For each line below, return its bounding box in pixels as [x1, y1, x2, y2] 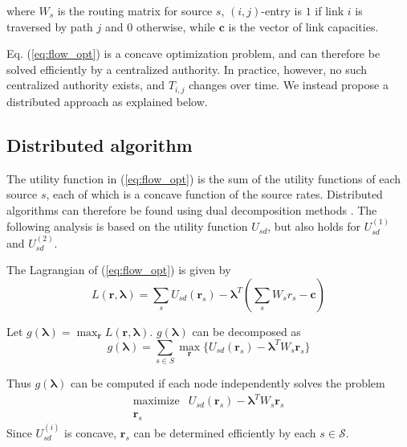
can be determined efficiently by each [133, 424, 316, 441]
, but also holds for [267, 218, 361, 235]
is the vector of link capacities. [228, 18, 379, 35]
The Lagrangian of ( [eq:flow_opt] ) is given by [6, 261, 231, 278]
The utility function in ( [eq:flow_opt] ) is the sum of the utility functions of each [6, 170, 401, 187]
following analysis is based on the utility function [6, 218, 248, 235]
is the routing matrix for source [57, 2, 213, 18]
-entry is [261, 2, 302, 18]
